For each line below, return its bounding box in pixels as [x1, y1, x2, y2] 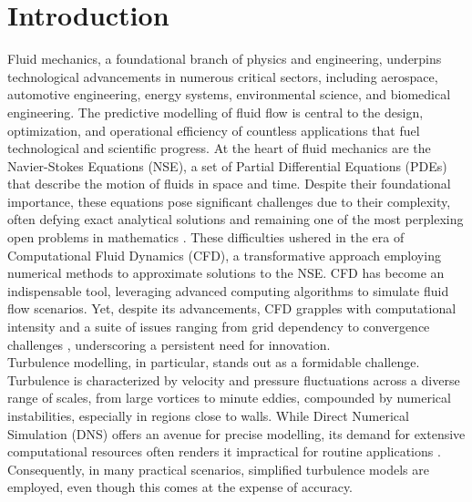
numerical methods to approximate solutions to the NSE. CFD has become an [7, 263, 445, 282]
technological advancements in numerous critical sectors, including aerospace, [7, 67, 438, 86]
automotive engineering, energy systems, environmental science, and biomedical [7, 85, 451, 104]
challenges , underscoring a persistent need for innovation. [7, 334, 331, 353]
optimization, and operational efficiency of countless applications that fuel [7, 120, 420, 139]
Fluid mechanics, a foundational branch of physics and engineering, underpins [7, 49, 442, 68]
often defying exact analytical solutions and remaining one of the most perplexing [7, 210, 464, 229]
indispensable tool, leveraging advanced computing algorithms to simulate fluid [7, 281, 449, 300]
